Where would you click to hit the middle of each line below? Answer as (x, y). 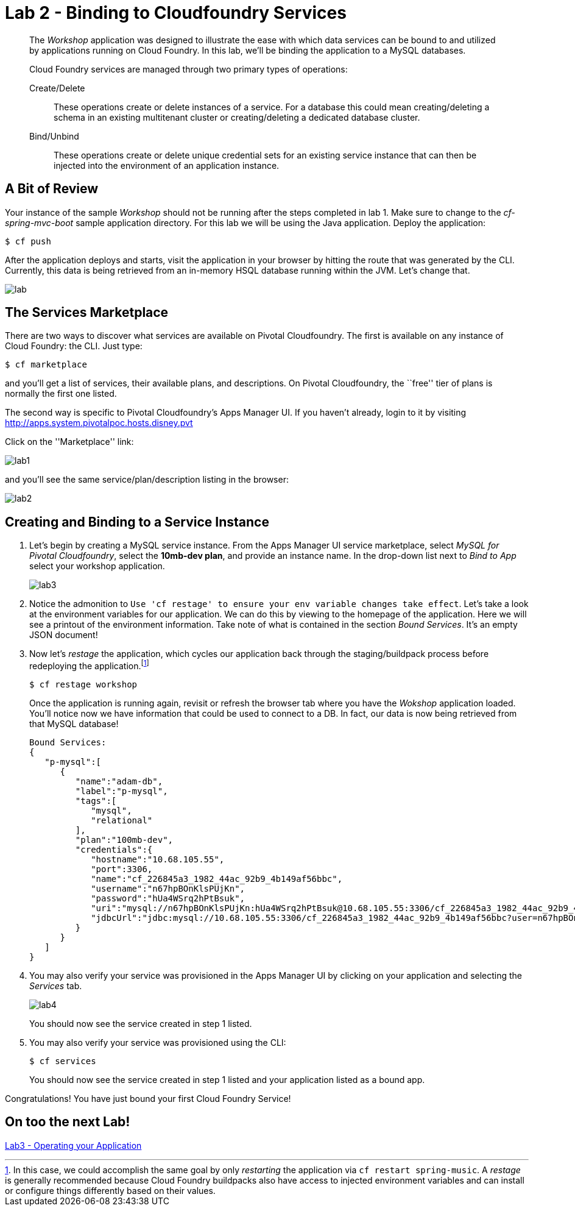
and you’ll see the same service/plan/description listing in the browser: (147, 480)
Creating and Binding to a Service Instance (137, 522)
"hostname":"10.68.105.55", (158, 859)
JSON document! (64, 635)
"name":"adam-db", (119, 781)
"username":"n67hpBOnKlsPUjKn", (168, 888)
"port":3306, (122, 869)
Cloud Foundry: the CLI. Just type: (74, 346)
